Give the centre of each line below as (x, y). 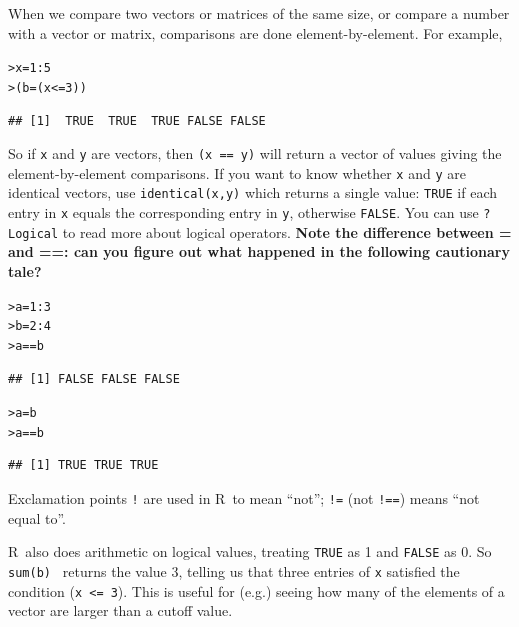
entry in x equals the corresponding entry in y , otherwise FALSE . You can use (243, 212)
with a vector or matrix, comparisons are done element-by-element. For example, (255, 32)
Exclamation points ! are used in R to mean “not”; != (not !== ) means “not (244, 498)
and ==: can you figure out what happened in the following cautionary (259, 251)
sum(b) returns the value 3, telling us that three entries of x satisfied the (234, 570)
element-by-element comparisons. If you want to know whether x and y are (237, 172)
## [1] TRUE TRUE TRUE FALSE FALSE (137, 120)
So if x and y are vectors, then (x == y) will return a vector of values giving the (255, 153)
